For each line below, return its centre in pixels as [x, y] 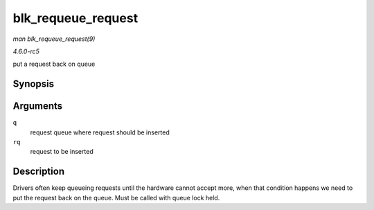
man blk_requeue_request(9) [54, 39]
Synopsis [34, 84]
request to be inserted [62, 152]
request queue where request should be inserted [100, 132]
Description [39, 172]
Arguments [38, 106]
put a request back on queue [54, 64]
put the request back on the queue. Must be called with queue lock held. [116, 198]
